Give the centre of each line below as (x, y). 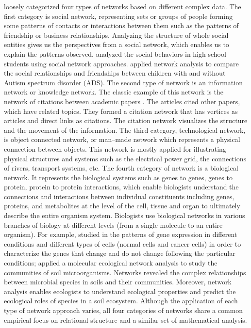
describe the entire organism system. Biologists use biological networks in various (125, 215)
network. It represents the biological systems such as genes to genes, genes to (118, 177)
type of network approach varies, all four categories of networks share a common (124, 310)
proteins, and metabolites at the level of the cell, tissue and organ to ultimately (122, 206)
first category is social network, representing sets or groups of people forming (118, 16)
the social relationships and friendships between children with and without (115, 73)
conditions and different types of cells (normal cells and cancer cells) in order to (123, 243)
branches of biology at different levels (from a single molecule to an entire (113, 225)
